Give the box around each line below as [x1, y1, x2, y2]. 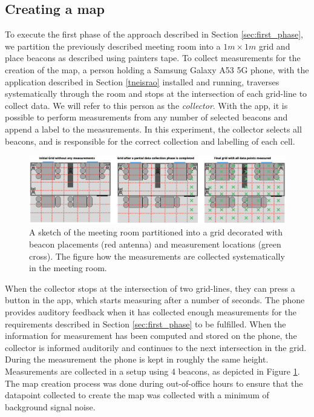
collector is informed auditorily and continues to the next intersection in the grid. [5, 341, 307, 353]
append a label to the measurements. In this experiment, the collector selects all [5, 122, 302, 135]
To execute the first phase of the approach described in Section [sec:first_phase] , [5, 28, 303, 41]
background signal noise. [5, 400, 96, 413]
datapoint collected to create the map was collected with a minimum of [5, 389, 269, 401]
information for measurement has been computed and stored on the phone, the [5, 329, 297, 342]
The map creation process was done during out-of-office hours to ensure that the [5, 376, 303, 389]
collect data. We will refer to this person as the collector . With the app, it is [5, 99, 288, 111]
